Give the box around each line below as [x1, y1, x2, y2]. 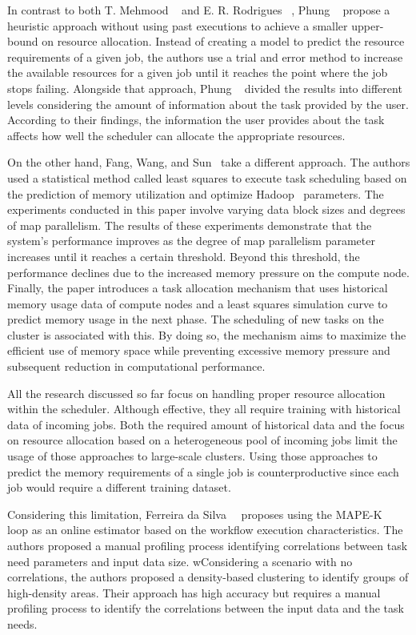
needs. [7, 615, 38, 632]
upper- [351, 17, 384, 34]
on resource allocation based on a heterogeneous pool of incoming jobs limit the [7, 432, 398, 448]
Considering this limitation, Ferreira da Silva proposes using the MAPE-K [7, 505, 382, 522]
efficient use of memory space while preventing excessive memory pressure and [7, 342, 390, 359]
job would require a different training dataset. [7, 479, 231, 496]
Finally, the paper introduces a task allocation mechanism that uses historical [7, 279, 388, 296]
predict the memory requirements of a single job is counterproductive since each [7, 463, 399, 480]
